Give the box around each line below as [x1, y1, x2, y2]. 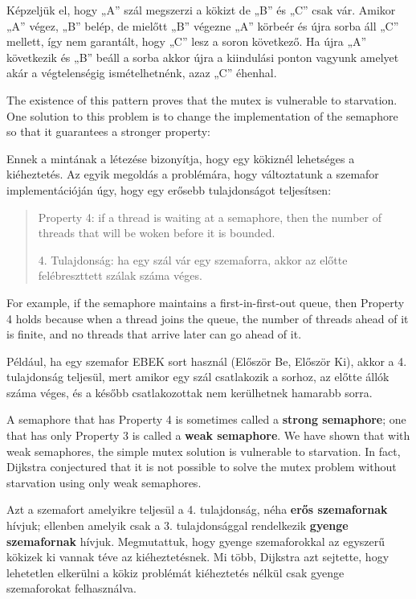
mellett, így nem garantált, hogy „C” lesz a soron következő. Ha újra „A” [6, 33, 367, 50]
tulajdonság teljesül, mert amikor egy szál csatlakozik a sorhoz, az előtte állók [6, 368, 389, 385]
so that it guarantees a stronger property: [6, 123, 210, 140]
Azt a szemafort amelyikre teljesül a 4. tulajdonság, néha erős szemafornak [6, 501, 388, 518]
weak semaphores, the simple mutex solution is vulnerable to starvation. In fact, [6, 442, 401, 459]
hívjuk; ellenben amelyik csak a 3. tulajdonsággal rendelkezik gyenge [6, 517, 349, 534]
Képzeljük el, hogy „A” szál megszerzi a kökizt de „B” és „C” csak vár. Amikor [6, 2, 396, 18]
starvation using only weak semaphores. [6, 474, 202, 490]
